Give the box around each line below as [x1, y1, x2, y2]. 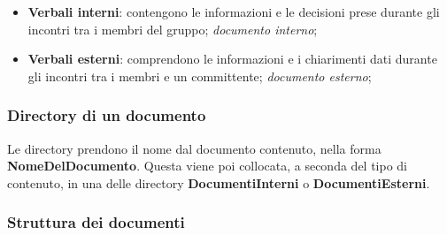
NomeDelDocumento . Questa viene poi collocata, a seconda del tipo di [7, 156, 408, 175]
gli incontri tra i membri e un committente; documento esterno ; [27, 66, 372, 85]
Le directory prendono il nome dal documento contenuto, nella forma [7, 139, 381, 157]
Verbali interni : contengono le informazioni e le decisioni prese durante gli [27, 3, 440, 20]
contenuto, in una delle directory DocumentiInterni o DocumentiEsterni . [7, 173, 430, 192]
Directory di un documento [7, 104, 206, 126]
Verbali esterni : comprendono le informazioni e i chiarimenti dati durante [27, 49, 437, 68]
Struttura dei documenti [7, 211, 185, 233]
